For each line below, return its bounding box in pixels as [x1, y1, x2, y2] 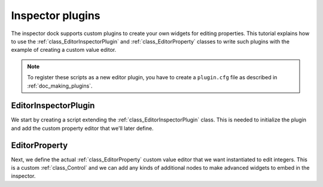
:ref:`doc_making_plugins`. [27, 82, 93, 89]
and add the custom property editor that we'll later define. [11, 124, 154, 132]
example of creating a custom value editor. [11, 46, 117, 54]
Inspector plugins [11, 9, 101, 22]
